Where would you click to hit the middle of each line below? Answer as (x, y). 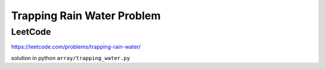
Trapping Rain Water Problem (86, 16)
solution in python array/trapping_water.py (71, 58)
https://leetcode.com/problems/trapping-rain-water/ (76, 47)
